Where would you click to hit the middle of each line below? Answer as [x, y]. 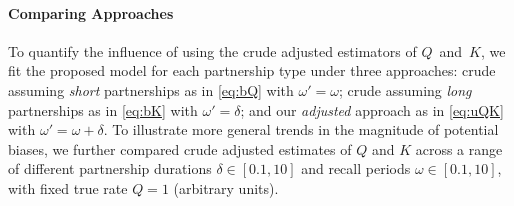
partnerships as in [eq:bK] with [103, 109]
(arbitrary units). [226, 187]
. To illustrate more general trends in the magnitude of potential [301, 129]
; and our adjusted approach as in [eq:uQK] [372, 109]
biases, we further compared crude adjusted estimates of [180, 148]
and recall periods [356, 168]
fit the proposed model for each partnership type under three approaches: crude [252, 70]
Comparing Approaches [91, 12]
